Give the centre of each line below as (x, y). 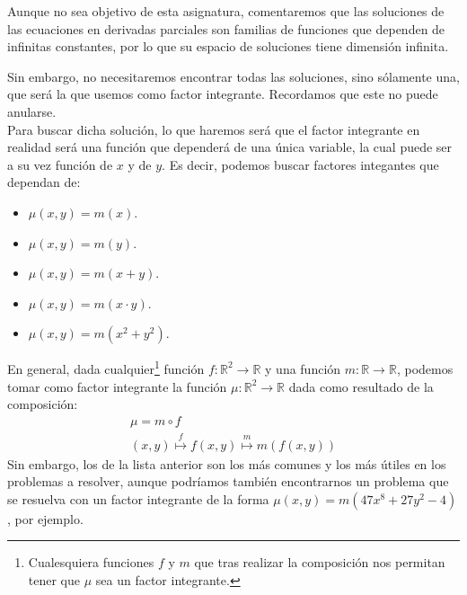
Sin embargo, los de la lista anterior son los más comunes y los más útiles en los (227, 463)
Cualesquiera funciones (91, 562)
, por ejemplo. (45, 518)
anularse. (32, 111)
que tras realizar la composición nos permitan (320, 562)
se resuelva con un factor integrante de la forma (138, 498)
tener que (54, 579)
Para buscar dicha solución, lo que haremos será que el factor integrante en (214, 129)
